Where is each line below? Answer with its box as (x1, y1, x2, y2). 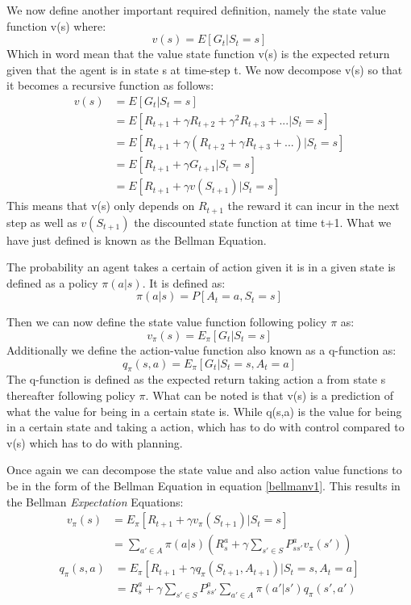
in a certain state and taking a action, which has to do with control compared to (6, 418, 405, 435)
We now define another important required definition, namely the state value (6, 2, 386, 18)
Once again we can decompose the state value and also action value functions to (6, 461, 402, 478)
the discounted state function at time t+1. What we (134, 213, 392, 230)
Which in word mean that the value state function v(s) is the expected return (6, 45, 390, 62)
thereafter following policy (6, 386, 135, 403)
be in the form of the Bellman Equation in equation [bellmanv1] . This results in (6, 477, 401, 494)
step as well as (6, 213, 77, 230)
